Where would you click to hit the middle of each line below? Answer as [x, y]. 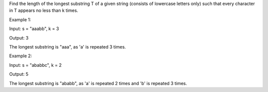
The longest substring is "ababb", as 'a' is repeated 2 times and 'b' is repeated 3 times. [98, 83]
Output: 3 [19, 38]
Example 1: [20, 19]
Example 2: [21, 56]
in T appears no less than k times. [44, 10]
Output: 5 [19, 74]
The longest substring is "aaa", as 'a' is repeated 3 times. [67, 46]
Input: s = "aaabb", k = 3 [34, 29]
